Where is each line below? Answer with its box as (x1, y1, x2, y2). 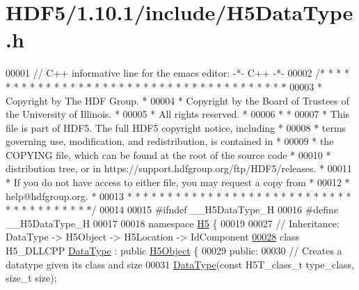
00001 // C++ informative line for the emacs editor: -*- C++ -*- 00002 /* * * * (6, 66, 350, 80)
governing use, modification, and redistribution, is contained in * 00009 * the (6, 134, 334, 148)
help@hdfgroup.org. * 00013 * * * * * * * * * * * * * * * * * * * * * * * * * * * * (6, 188, 351, 203)
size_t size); (6, 270, 57, 285)
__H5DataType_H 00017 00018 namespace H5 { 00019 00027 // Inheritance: (6, 215, 340, 230)
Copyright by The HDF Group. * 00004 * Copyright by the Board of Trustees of (6, 93, 349, 107)
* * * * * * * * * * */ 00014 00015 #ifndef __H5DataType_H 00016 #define (6, 202, 339, 217)
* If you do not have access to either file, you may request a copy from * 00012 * (6, 175, 350, 190)
